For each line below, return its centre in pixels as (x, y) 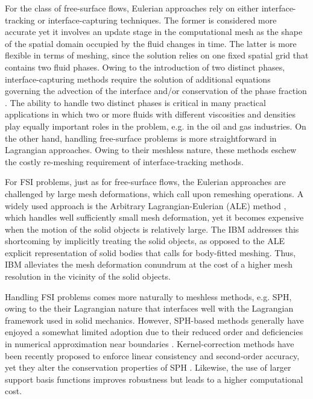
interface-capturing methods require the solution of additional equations (138, 79)
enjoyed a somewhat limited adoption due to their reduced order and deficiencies (154, 332)
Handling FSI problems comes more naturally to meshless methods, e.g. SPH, (148, 296)
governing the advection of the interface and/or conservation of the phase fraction (156, 91)
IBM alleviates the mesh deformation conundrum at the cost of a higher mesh (149, 264)
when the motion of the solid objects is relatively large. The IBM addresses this (152, 229)
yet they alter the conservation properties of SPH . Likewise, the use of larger (148, 367)
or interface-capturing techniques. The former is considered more (157, 20)
